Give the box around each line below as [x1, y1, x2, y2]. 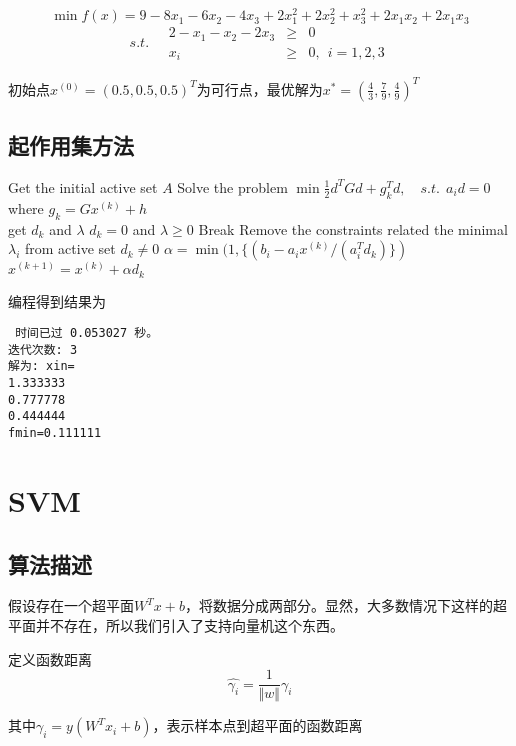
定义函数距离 [8, 648, 92, 669]
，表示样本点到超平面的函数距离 [152, 715, 363, 736]
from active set [25, 238, 116, 259]
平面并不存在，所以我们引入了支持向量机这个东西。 [8, 614, 344, 635]
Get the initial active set [8, 176, 158, 197]
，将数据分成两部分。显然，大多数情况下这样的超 [184, 595, 507, 616]
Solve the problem [177, 176, 288, 197]
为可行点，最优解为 [196, 78, 323, 99]
